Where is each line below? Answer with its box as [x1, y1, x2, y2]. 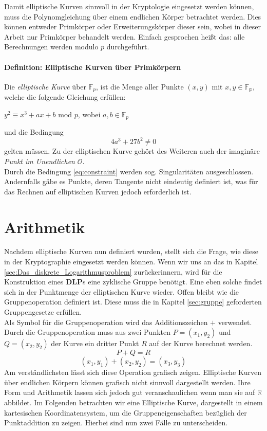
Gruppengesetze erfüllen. [4, 307, 82, 317]
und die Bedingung [4, 127, 64, 137]
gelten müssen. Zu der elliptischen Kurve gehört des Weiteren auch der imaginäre [4, 146, 260, 156]
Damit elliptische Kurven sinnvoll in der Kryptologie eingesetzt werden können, [4, 1, 254, 11]
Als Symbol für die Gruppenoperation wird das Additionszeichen [4, 316, 208, 327]
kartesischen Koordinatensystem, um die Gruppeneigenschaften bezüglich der [4, 407, 247, 418]
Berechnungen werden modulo [4, 41, 99, 52]
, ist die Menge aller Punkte [96, 81, 184, 92]
